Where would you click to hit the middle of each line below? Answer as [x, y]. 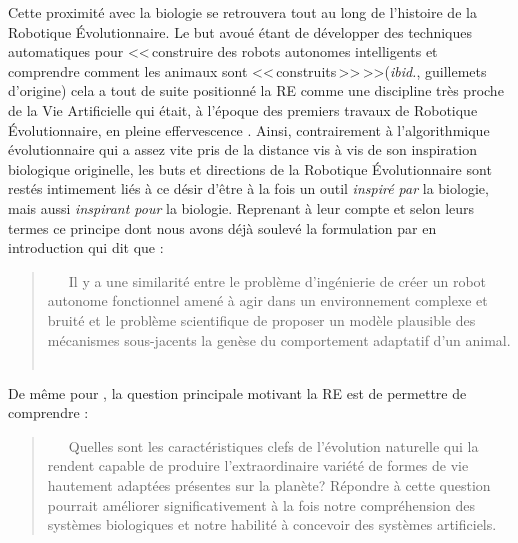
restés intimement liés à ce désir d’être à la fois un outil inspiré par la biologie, [248, 188]
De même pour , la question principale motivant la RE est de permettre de [237, 392]
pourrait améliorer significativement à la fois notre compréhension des [261, 504]
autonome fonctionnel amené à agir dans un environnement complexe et [267, 300]
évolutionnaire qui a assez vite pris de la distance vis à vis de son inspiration [242, 149]
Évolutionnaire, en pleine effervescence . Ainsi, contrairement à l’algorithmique [249, 129]
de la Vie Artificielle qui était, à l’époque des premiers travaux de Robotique [243, 109]
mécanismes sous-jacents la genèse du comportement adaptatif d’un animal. [279, 339]
